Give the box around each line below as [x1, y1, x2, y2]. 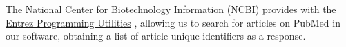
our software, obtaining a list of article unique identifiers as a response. [6, 29, 306, 43]
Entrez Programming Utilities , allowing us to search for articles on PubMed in [6, 15, 340, 29]
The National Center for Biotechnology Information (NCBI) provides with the [6, 2, 336, 16]
